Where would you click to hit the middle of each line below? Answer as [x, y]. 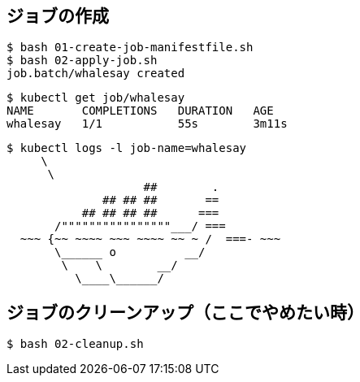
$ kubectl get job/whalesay [96, 98]
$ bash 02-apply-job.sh [82, 61]
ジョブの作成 [58, 16]
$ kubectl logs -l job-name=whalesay [127, 148]
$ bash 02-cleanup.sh [75, 344]
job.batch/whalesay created [96, 74]
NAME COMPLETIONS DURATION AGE [140, 111]
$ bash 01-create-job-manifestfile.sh [130, 48]
